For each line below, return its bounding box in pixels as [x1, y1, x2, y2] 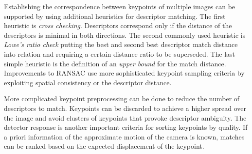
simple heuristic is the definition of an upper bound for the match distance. [4, 58, 226, 68]
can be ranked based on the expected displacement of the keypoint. [4, 141, 204, 151]
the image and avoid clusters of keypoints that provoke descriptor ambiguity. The [4, 112, 247, 123]
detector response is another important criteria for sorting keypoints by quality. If [4, 122, 248, 132]
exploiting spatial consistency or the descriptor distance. [4, 77, 172, 87]
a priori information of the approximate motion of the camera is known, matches [4, 131, 245, 141]
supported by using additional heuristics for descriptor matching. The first [4, 11, 226, 21]
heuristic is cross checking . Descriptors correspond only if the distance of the [4, 20, 232, 31]
